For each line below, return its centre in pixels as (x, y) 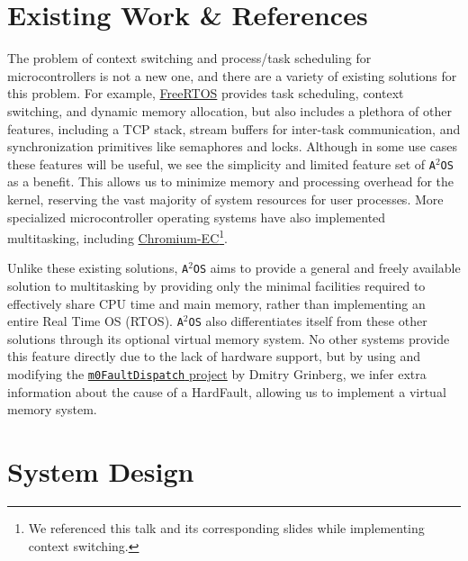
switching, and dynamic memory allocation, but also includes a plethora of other (229, 110)
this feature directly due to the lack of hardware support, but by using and (214, 356)
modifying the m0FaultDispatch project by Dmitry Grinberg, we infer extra (217, 374)
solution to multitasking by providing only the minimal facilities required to (216, 286)
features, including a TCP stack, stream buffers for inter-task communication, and (234, 128)
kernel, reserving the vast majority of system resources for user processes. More (225, 199)
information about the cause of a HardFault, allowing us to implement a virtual (227, 391)
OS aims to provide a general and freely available (327, 268)
